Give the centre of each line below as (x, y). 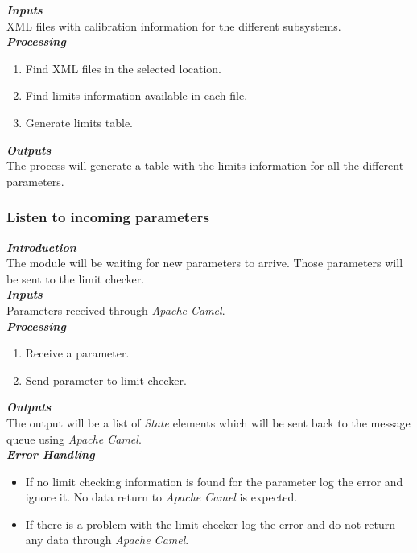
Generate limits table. (79, 122)
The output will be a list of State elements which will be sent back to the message (208, 422)
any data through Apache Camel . (107, 540)
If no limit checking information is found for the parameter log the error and (214, 481)
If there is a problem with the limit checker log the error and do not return (211, 524)
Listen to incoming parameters (108, 217)
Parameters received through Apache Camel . (116, 310)
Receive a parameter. (77, 353)
